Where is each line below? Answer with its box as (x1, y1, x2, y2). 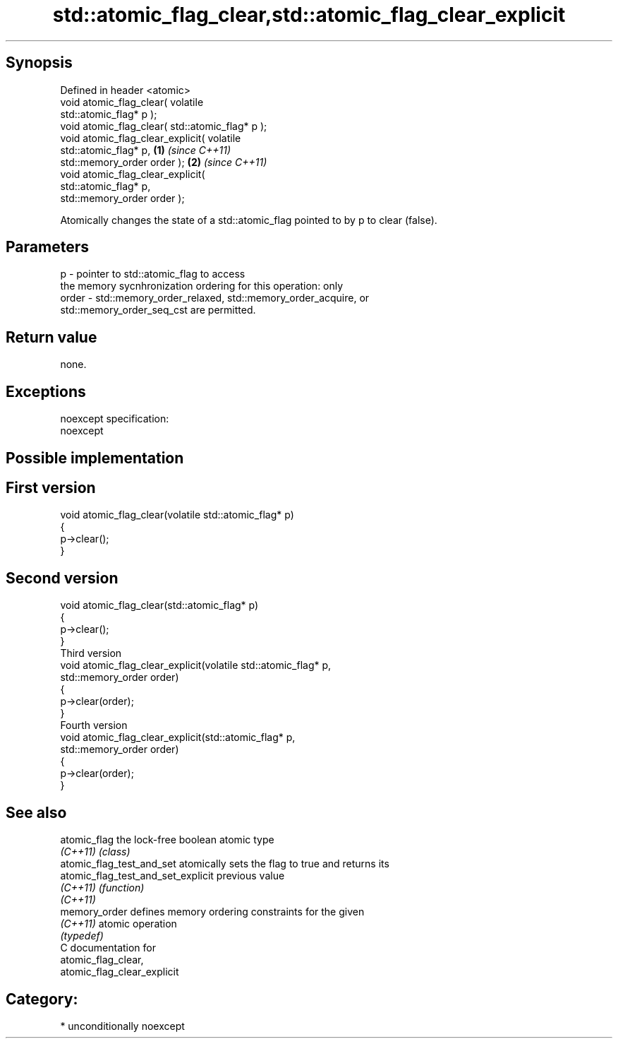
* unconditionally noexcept (60, 1019, 185, 1032)
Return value (6, 328, 97, 346)
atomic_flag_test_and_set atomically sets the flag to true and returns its (60, 858, 389, 870)
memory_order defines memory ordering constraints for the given (60, 906, 365, 918)
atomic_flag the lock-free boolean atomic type (60, 834, 274, 846)
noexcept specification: (60, 413, 169, 425)
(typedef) (60, 930, 104, 942)
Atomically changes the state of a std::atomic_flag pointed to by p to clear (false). (60, 213, 437, 226)
